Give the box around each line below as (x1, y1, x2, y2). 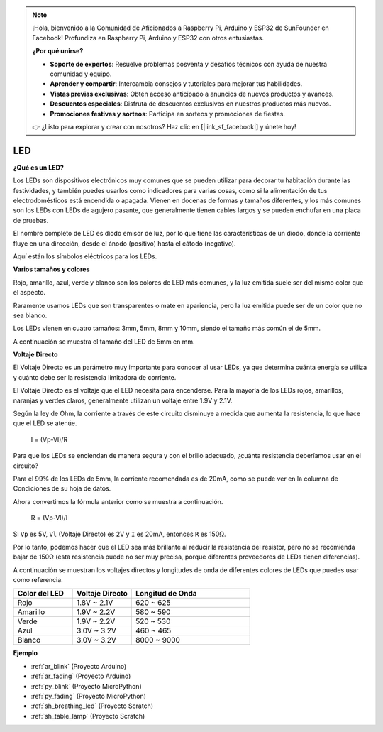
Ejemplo (13, 649, 38, 657)
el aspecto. (13, 288, 46, 297)
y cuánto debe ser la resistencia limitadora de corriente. (13, 373, 177, 381)
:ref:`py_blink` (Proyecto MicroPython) (30, 682, 142, 690)
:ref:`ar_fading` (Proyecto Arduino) (30, 672, 131, 681)
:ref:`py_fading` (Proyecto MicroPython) (30, 692, 147, 701)
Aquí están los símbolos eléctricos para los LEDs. (13, 252, 157, 261)
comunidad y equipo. (50, 70, 112, 78)
